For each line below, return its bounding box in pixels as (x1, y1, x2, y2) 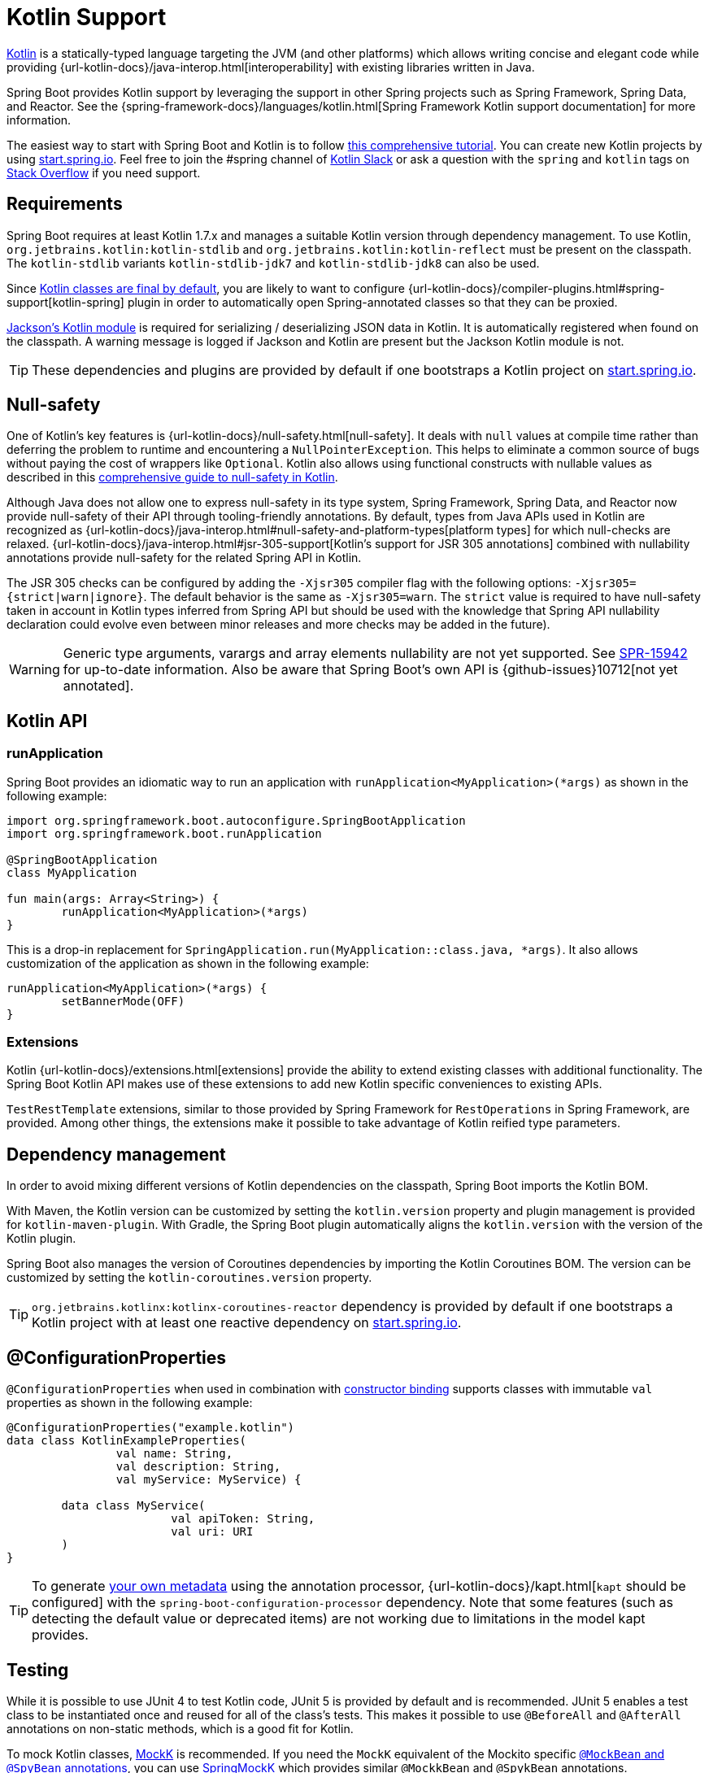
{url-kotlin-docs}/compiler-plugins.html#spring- (407, 281, 665, 295)
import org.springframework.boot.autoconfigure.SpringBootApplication (7, 813, 466, 827)
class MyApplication (7, 865, 137, 879)
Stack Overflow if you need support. (7, 165, 201, 180)
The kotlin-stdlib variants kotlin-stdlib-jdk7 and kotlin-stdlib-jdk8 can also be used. (7, 255, 540, 270)
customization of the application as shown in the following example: (7, 956, 369, 970)
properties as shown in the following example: (7, 1396, 253, 1410)
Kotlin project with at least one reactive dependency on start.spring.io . (32, 1314, 462, 1331)
